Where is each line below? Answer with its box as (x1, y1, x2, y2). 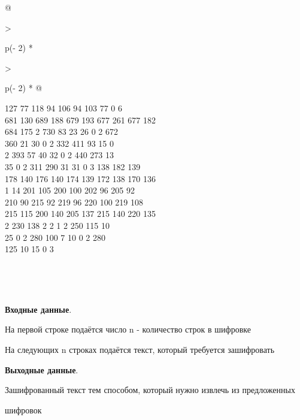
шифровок (5, 403, 42, 416)
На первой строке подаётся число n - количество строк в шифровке (5, 323, 251, 336)
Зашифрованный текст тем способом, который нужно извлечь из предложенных (5, 383, 295, 396)
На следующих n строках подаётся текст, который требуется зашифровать (5, 343, 275, 356)
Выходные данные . (5, 363, 78, 376)
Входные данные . (5, 303, 72, 315)
